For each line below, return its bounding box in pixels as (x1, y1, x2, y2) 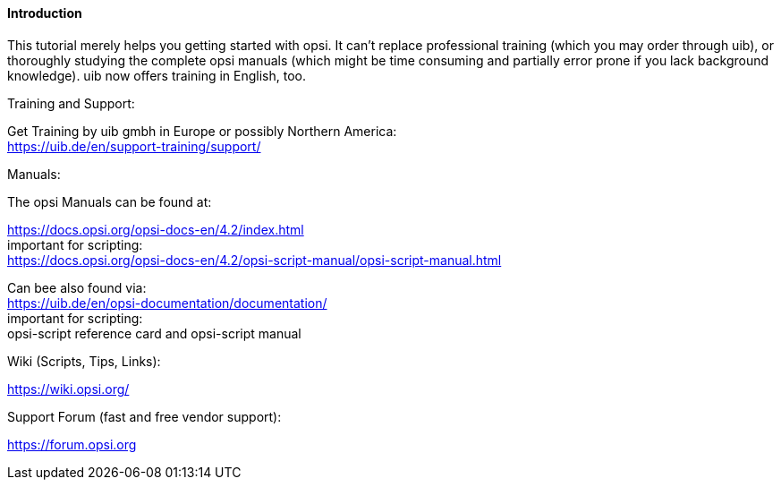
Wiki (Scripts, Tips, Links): (7, 353, 161, 369)
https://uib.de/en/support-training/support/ (7, 138, 261, 154)
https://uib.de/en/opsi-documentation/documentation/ (7, 295, 327, 311)
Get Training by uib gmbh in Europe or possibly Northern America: (7, 123, 397, 139)
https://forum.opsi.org (7, 436, 137, 452)
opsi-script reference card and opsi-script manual (7, 325, 301, 341)
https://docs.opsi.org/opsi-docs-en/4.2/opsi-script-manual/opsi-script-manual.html (7, 252, 502, 268)
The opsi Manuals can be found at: (7, 193, 212, 209)
